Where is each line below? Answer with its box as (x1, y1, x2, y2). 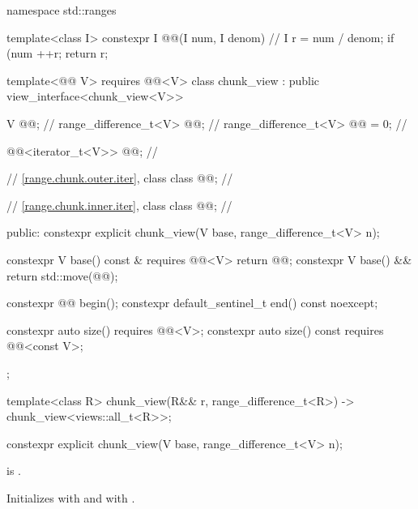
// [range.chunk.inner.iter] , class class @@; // (6, 196, 232, 213)
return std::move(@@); (6, 267, 118, 284)
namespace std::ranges (6, 2, 117, 18)
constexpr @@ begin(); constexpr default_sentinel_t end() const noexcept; (6, 294, 378, 311)
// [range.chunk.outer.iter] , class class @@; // (6, 169, 233, 186)
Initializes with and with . (6, 489, 135, 506)
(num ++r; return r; (6, 45, 109, 62)
